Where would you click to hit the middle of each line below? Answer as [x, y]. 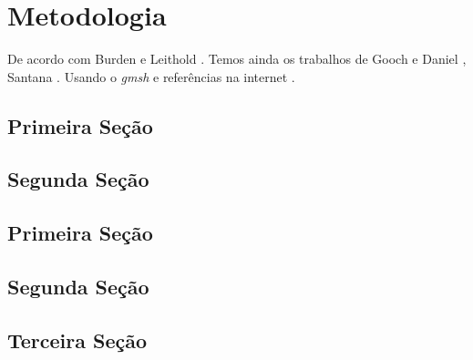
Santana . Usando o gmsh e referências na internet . [151, 76]
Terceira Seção [77, 339]
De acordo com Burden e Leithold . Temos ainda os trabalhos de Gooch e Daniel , [237, 59]
